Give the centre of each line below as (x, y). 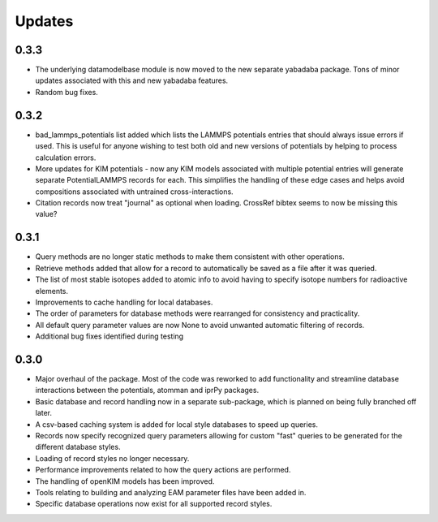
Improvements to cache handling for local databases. (124, 302)
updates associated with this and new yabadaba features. (132, 80)
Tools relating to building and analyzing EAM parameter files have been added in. (171, 492)
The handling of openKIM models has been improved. (125, 481)
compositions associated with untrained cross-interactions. (135, 192)
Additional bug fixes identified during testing (109, 336)
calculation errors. (66, 157)
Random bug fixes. (67, 92)
